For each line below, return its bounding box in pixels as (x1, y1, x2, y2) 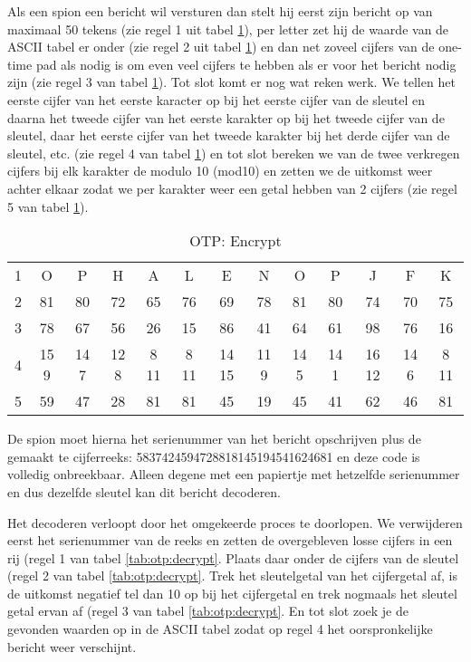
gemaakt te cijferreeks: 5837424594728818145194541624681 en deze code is (7, 446, 420, 465)
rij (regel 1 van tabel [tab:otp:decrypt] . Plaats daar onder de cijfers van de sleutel (7, 548, 459, 567)
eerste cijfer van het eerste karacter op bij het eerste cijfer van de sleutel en (7, 90, 425, 109)
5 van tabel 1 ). (7, 197, 89, 216)
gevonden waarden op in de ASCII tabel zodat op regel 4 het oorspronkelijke (7, 619, 433, 638)
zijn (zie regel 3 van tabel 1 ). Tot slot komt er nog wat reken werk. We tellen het (7, 72, 456, 91)
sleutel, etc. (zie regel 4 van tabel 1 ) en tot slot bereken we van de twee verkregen (7, 143, 460, 162)
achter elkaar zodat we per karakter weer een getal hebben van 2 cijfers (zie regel (7, 178, 457, 197)
